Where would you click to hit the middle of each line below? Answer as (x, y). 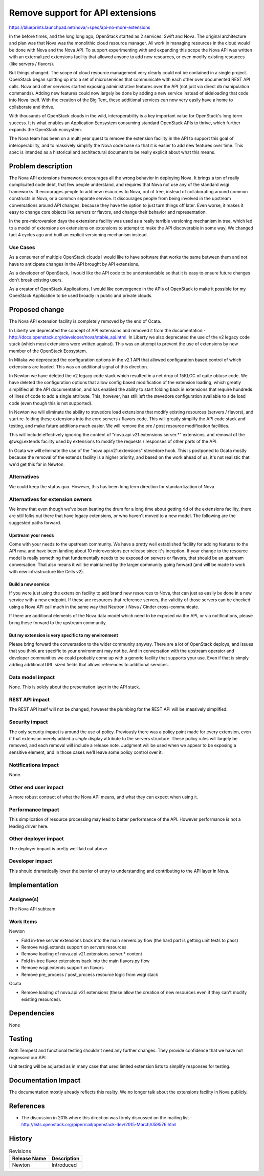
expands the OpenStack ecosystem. (46, 130)
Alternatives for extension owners (51, 499)
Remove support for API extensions (83, 13)
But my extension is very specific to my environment (64, 635)
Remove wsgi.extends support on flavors (63, 968)
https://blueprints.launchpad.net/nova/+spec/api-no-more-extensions (80, 27)
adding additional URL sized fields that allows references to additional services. (89, 665)
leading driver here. (29, 826)
